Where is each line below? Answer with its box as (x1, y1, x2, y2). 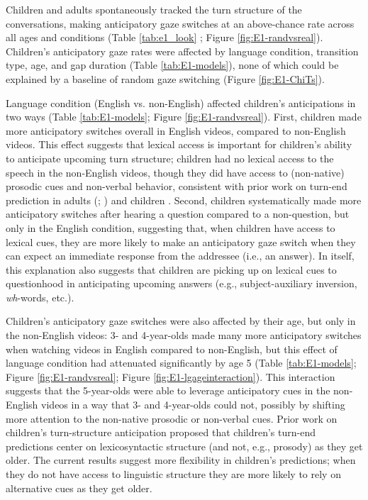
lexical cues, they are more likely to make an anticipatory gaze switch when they (6, 234, 356, 249)
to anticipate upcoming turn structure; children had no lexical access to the (6, 150, 334, 165)
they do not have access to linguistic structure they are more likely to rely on (6, 467, 341, 481)
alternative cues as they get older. (6, 480, 152, 495)
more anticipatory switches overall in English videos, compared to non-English (6, 123, 346, 138)
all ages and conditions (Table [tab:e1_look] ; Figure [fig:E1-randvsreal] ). (6, 30, 323, 45)
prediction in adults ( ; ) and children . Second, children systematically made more (6, 192, 362, 207)
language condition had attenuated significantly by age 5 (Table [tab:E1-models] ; (6, 355, 357, 370)
